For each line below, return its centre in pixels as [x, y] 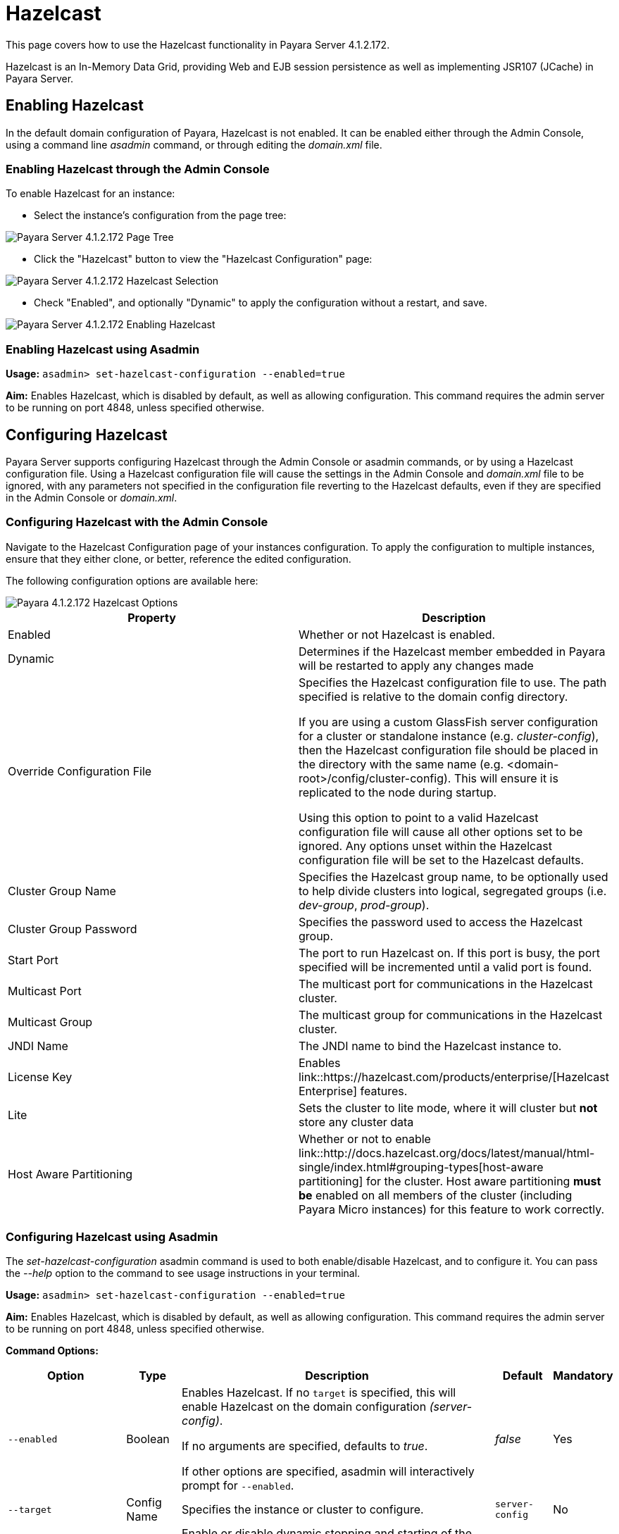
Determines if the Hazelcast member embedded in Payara [452, 651]
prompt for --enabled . [238, 1486]
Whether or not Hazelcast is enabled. [397, 634]
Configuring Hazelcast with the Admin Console [137, 522]
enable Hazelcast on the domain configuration [304, 1407]
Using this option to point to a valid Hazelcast [418, 817]
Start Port [33, 960]
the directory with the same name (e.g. [401, 764]
